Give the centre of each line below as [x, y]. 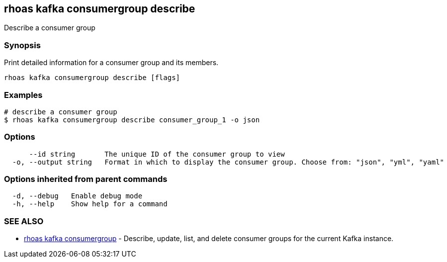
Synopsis [22, 45]
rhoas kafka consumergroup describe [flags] [92, 78]
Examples [23, 95]
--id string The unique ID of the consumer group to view [157, 154]
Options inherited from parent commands [86, 179]
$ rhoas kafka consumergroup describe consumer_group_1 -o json [132, 120]
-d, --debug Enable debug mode [77, 196]
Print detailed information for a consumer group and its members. [111, 63]
